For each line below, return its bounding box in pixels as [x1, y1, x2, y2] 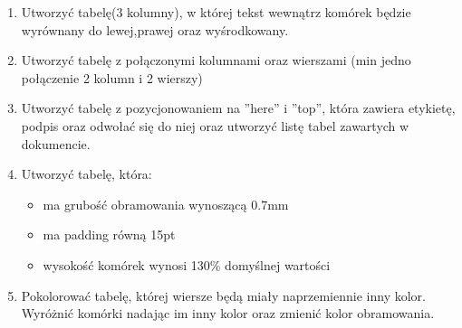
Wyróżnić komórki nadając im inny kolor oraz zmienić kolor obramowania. [21, 304, 435, 323]
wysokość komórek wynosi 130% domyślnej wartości [43, 255, 331, 274]
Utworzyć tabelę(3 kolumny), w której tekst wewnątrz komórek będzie [21, 3, 411, 21]
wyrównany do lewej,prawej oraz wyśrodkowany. [21, 20, 289, 39]
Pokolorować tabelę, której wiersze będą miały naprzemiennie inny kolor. [21, 286, 426, 305]
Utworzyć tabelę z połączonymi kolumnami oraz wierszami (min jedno [21, 51, 411, 70]
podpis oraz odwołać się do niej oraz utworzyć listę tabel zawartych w [21, 116, 409, 135]
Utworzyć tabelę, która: [21, 164, 152, 183]
